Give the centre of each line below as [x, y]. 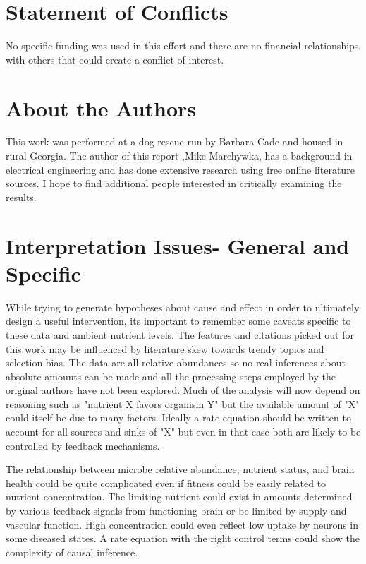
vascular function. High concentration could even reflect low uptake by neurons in [182, 524]
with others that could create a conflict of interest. [115, 59]
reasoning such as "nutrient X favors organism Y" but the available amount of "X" [183, 403]
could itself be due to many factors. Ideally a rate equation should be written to [178, 418]
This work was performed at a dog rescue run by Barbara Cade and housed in [175, 142]
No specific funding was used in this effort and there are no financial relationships [182, 46]
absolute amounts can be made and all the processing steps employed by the [171, 376]
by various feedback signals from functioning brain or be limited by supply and [176, 511]
